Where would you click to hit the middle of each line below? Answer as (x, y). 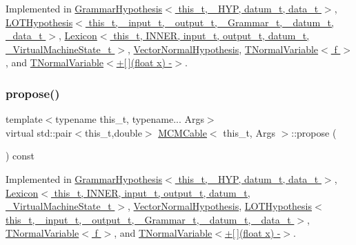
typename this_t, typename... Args (130, 119)
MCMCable (182, 132)
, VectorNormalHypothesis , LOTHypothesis (220, 206)
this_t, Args (249, 132)
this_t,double (113, 132)
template (24, 119)
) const (20, 156)
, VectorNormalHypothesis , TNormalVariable (223, 49)
